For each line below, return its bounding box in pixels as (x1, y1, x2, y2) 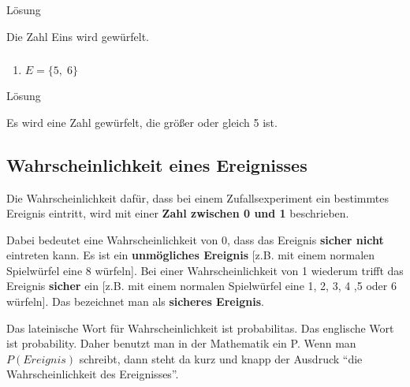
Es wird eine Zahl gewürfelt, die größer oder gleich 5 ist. (6, 113, 278, 130)
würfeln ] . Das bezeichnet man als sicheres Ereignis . (6, 293, 264, 310)
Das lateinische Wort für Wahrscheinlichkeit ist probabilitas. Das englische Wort (6, 319, 394, 336)
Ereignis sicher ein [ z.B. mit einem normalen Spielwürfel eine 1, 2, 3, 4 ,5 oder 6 (6, 277, 397, 294)
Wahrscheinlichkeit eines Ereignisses (6, 152, 307, 177)
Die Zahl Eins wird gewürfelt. (6, 28, 150, 44)
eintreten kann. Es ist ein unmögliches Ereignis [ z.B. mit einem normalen (6, 247, 375, 263)
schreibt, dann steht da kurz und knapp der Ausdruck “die (79, 350, 363, 367)
